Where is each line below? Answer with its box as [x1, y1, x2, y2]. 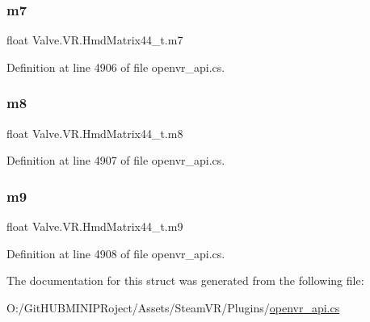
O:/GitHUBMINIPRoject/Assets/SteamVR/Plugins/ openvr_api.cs [6, 299, 340, 316]
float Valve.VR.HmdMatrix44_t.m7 [6, 31, 183, 48]
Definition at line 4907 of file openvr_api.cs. [6, 152, 225, 169]
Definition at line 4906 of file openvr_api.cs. [6, 58, 225, 75]
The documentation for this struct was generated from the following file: [6, 272, 364, 289]
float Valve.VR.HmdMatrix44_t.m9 [6, 218, 183, 235]
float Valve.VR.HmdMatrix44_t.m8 [6, 124, 183, 141]
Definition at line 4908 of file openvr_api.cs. [6, 245, 225, 261]
